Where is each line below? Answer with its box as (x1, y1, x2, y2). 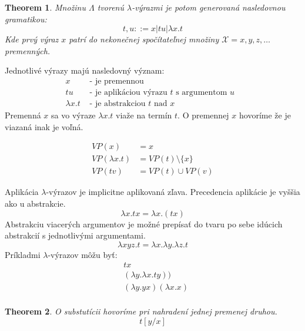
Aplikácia (5, 186, 39, 198)
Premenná (5, 109, 41, 121)
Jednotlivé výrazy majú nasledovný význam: (5, 64, 165, 77)
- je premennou (89, 77, 144, 85)
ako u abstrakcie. (5, 197, 66, 209)
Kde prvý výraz (5, 33, 59, 45)
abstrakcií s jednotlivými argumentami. (5, 229, 146, 241)
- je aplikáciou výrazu (89, 88, 167, 97)
